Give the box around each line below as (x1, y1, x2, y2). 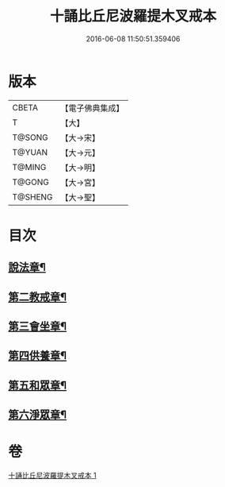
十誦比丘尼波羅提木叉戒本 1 (8, 470, 97, 481)
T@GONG (12, 176, 49, 187)
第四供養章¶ (8, 349, 67, 362)
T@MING (12, 161, 47, 172)
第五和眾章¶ (8, 378, 67, 392)
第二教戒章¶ (8, 290, 67, 303)
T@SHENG (12, 191, 53, 203)
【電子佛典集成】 (60, 102, 124, 114)
